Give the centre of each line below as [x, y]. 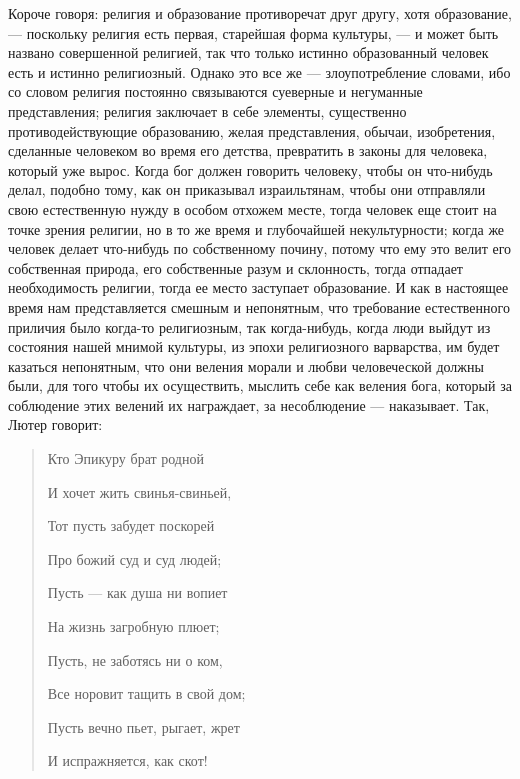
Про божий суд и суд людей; [134, 558]
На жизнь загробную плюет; [133, 626]
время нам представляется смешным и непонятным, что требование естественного [259, 306]
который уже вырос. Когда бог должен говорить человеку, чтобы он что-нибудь [250, 169]
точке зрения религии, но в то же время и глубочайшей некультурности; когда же [256, 228]
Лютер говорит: [55, 424]
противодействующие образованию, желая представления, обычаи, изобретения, [252, 130]
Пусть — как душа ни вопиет [137, 592]
